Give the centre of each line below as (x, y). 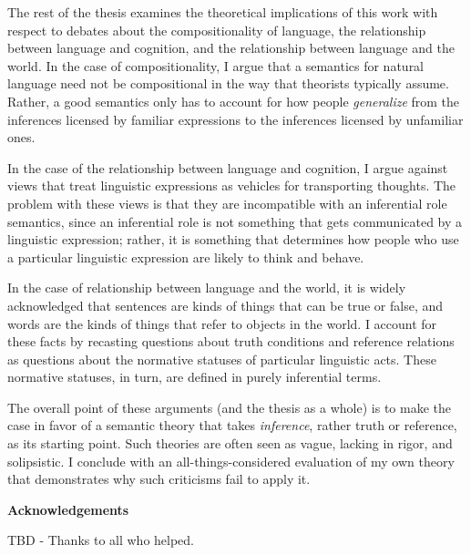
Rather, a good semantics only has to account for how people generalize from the (234, 101)
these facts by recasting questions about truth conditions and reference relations (231, 341)
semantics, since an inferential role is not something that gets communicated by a (235, 221)
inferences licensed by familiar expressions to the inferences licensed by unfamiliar (235, 119)
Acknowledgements (68, 509)
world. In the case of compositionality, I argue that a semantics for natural (216, 65)
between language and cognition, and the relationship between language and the (231, 48)
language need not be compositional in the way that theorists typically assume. (228, 83)
